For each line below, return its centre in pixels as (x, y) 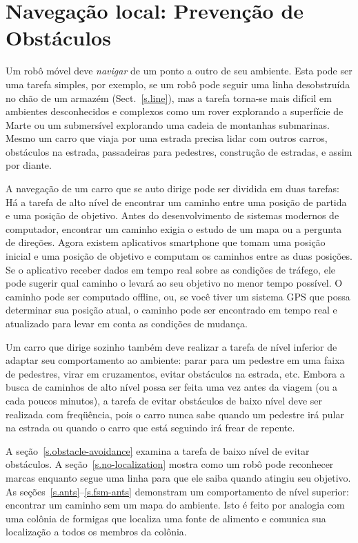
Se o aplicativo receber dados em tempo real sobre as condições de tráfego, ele (170, 269)
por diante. (29, 165)
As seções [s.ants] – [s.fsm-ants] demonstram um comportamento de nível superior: (177, 491)
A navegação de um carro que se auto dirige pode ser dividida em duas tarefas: (172, 188)
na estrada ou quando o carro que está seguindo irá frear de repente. (150, 428)
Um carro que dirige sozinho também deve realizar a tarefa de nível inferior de (171, 346)
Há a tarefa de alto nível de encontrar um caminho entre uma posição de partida (176, 202)
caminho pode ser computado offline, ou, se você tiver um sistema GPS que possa (178, 296)
